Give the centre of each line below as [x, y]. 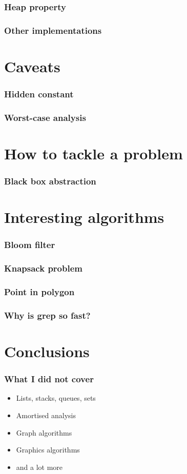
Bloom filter [30, 245]
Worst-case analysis [45, 117]
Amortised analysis [46, 415]
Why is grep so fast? [47, 315]
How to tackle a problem [93, 153]
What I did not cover [49, 379]
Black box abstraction [50, 181]
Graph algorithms [44, 432]
